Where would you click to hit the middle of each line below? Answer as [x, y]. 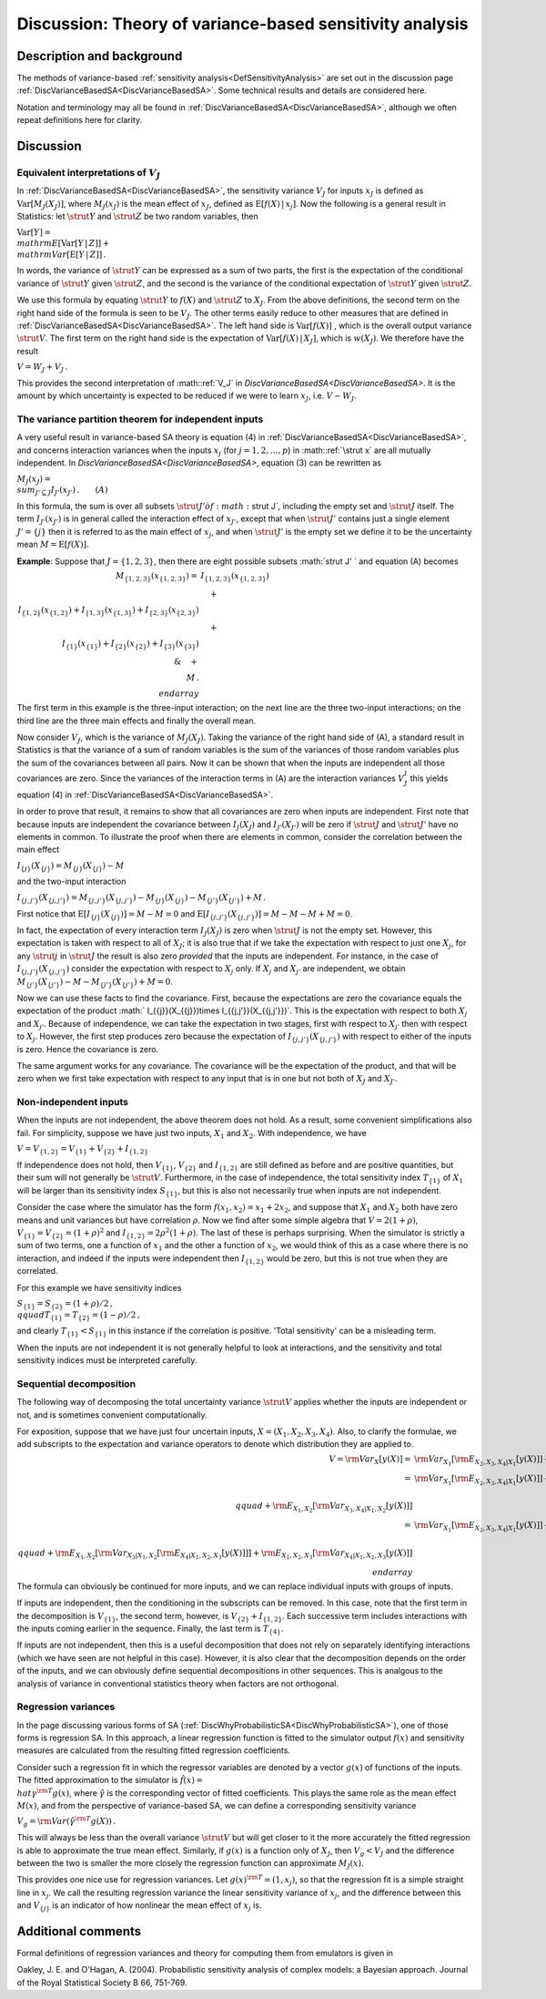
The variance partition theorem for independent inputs [140, 419]
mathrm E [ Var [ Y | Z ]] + [63, 243]
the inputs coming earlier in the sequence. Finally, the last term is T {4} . [150, 1629]
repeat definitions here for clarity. [80, 120]
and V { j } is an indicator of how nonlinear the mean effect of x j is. [139, 1906]
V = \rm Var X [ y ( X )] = [370, 1460]
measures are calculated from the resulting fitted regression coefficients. [154, 1750]
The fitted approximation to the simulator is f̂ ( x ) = [110, 1780]
